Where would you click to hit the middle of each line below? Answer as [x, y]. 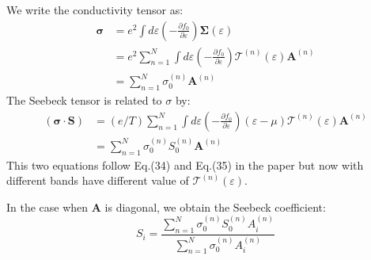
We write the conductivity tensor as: [95, 10]
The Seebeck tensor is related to [84, 100]
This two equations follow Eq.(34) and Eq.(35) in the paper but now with [185, 164]
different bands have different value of [98, 180]
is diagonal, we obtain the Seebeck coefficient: [215, 206]
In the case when [47, 206]
